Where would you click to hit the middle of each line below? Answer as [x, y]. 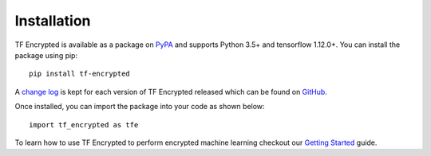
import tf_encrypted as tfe [84, 125]
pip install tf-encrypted [80, 74]
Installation [53, 21]
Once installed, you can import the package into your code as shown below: [140, 107]
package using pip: [46, 55]
